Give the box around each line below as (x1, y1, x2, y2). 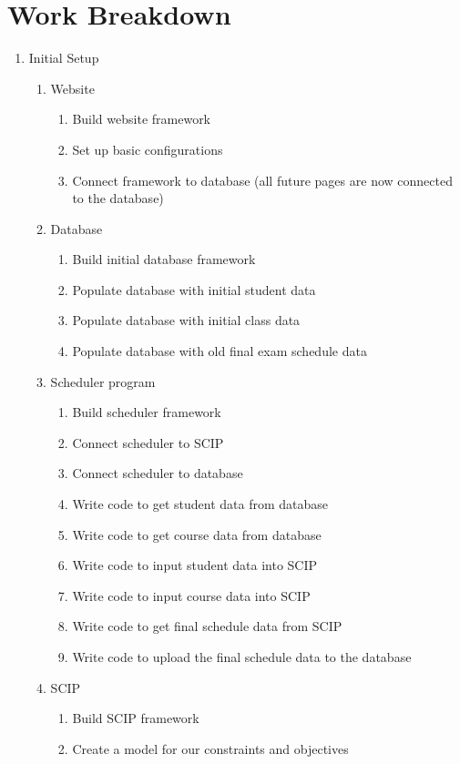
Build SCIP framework (72, 708, 199, 728)
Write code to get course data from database (72, 525, 322, 544)
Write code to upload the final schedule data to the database (72, 647, 412, 666)
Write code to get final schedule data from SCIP (72, 616, 342, 636)
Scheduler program (50, 372, 156, 391)
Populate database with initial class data (72, 311, 301, 330)
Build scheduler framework (72, 402, 221, 422)
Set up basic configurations (72, 139, 223, 158)
